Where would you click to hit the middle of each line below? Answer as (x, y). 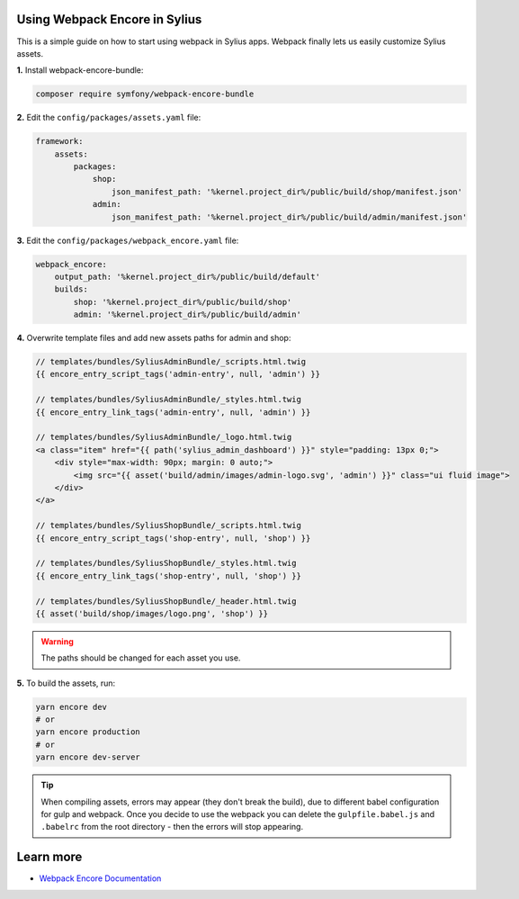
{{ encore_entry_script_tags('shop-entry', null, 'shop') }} (173, 538)
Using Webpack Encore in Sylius (109, 19)
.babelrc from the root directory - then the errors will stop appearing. (172, 827)
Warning (57, 641)
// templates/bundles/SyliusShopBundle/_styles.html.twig (166, 563)
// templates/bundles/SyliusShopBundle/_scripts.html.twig (168, 526)
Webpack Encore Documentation (100, 878)
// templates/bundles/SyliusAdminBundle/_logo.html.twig (164, 437)
